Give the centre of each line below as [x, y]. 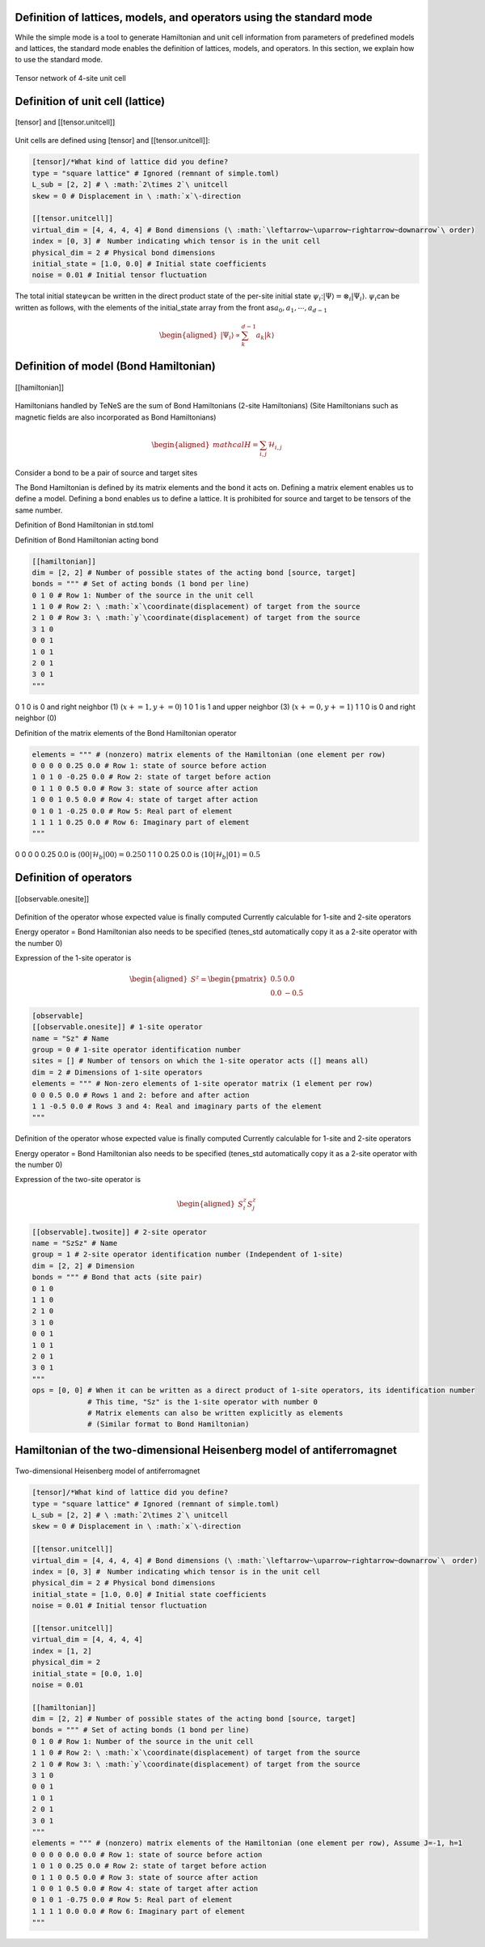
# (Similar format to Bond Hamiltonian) [169, 1424]
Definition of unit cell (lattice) [90, 101]
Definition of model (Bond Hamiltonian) [115, 367]
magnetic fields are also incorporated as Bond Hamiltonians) [116, 417]
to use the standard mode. [59, 60]
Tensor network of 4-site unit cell [71, 78]
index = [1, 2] [62, 1651]
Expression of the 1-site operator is [73, 958]
